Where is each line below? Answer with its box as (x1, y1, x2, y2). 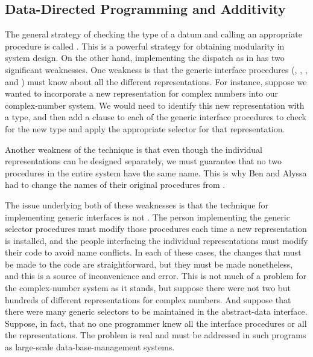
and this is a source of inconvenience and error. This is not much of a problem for (5, 269, 306, 282)
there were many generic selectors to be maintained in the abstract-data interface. (5, 305, 308, 318)
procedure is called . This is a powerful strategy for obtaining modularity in (5, 39, 285, 52)
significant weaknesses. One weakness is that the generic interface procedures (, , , (5, 63, 308, 76)
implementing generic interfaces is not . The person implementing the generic (5, 210, 290, 223)
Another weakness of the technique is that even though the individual (5, 143, 262, 155)
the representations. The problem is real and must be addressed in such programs (5, 329, 306, 341)
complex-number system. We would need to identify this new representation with (5, 98, 305, 111)
